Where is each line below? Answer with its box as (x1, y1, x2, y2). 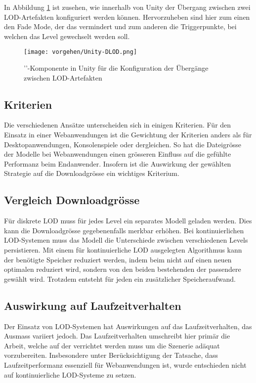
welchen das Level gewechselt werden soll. (4, 31, 130, 41)
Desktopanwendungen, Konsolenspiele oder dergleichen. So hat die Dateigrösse (4, 139, 242, 149)
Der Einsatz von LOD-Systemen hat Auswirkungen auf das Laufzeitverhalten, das (4, 321, 252, 331)
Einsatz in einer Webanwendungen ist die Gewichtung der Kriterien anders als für (4, 129, 252, 140)
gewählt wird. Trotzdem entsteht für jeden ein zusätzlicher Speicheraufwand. (4, 273, 236, 284)
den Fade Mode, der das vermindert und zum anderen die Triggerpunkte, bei (4, 21, 237, 32)
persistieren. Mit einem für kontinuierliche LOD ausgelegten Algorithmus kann (4, 244, 242, 255)
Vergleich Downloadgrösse (4, 192, 140, 208)
